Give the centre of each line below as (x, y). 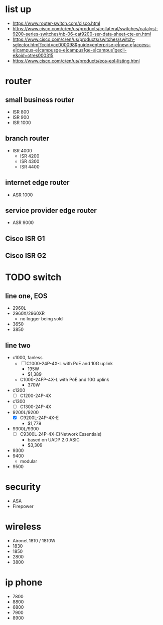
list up (18, 9)
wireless (23, 527)
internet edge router (37, 183)
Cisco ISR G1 (25, 238)
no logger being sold (41, 319)
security (23, 487)
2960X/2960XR (29, 313)
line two (18, 345)
